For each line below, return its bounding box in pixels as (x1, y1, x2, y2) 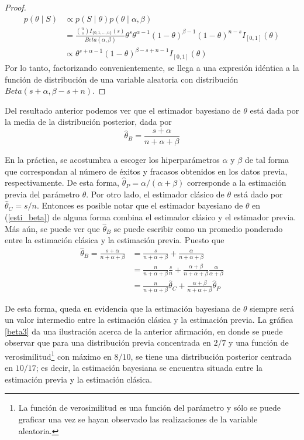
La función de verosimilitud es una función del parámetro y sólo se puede (18, 401, 281, 414)
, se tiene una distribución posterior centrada (130, 350, 292, 362)
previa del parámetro (5, 187, 80, 200)
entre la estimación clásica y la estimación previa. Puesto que (5, 234, 224, 246)
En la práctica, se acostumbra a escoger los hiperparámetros (5, 153, 220, 165)
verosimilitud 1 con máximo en (5, 348, 112, 362)
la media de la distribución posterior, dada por (5, 115, 172, 128)
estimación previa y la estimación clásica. (5, 373, 153, 385)
